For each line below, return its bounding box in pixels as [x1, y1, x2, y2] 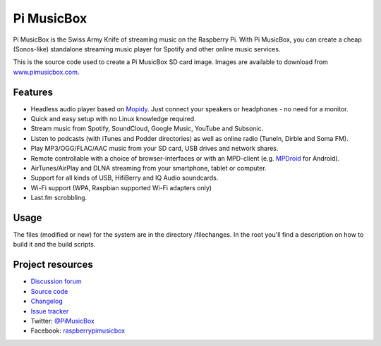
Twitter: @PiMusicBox [30, 316, 95, 325]
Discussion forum [30, 277, 82, 285]
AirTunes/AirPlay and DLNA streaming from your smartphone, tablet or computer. [30, 163, 267, 172]
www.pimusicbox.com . [13, 68, 80, 76]
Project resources [13, 259, 93, 271]
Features [13, 86, 53, 98]
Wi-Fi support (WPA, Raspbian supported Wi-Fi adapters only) [30, 183, 212, 192]
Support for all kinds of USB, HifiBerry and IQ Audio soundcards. [30, 173, 219, 183]
